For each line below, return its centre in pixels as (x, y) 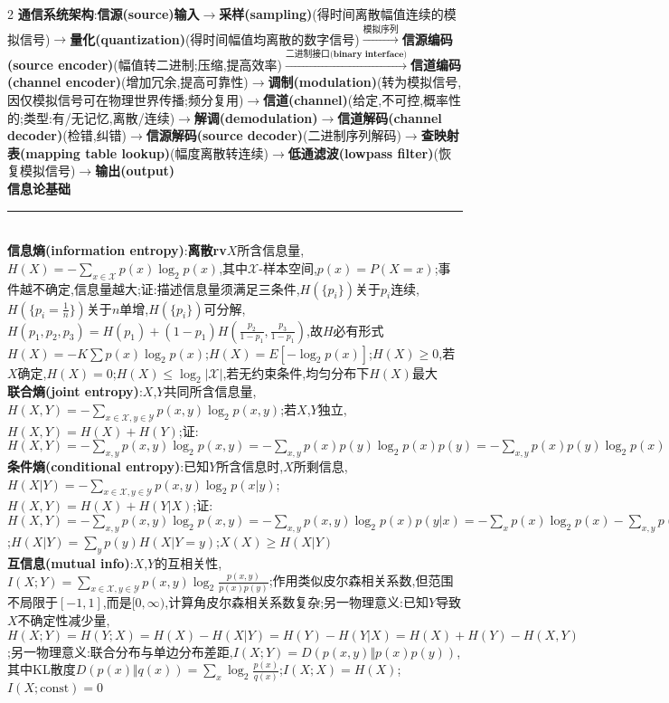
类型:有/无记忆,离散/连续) (99, 117)
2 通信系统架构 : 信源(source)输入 (104, 14)
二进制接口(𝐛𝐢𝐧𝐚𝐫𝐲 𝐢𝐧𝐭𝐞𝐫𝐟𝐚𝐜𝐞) (346, 54)
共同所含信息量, (210, 391)
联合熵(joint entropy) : (75, 391)
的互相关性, (188, 562)
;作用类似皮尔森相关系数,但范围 (361, 580)
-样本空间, (288, 267)
